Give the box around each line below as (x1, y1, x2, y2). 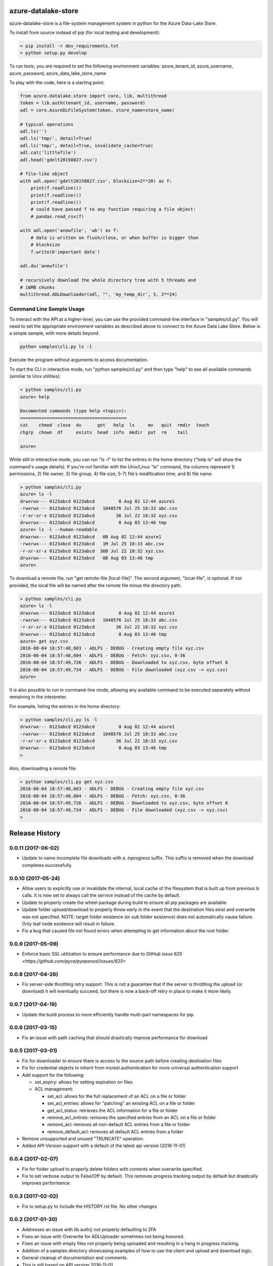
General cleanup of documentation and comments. (22, 1255, 128, 1261)
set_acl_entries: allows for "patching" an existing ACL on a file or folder (47, 1100, 195, 1106)
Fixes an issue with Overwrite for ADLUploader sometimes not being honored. (22, 1234, 185, 1240)
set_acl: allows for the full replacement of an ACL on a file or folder (47, 1093, 187, 1099)
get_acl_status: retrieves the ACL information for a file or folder (47, 1107, 178, 1114)
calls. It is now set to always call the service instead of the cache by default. (22, 892, 180, 898)
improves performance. (22, 1180, 71, 1186)
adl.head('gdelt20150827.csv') (20, 157, 98, 163)
